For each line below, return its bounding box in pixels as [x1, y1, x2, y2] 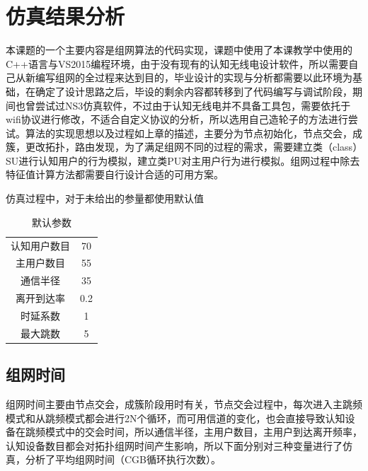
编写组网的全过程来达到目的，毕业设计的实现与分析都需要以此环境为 [35, 70, 352, 85]
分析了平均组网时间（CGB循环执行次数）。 [25, 452, 222, 467]
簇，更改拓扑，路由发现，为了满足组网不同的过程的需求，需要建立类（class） [6, 139, 358, 154]
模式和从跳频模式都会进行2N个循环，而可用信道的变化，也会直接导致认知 [6, 410, 345, 425]
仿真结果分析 [6, 1, 125, 30]
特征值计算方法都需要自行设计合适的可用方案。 [6, 167, 224, 182]
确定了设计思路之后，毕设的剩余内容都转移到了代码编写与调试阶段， [35, 83, 352, 98]
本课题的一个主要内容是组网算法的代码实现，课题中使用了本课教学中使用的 [6, 42, 352, 57]
